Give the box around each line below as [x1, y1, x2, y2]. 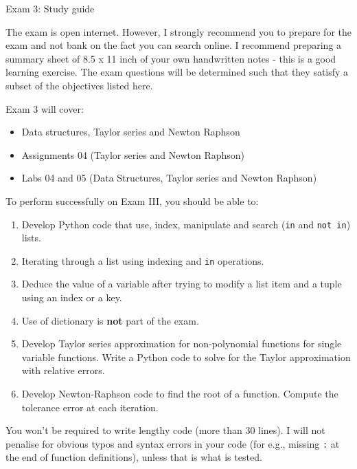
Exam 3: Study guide [5, 1, 95, 15]
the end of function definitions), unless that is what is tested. [5, 450, 262, 464]
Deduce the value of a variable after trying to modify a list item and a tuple [21, 276, 342, 291]
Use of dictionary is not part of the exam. [21, 313, 199, 327]
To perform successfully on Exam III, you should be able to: [5, 193, 259, 208]
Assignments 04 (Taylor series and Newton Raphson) [21, 147, 245, 162]
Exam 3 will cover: [5, 101, 84, 116]
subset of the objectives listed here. [5, 78, 153, 92]
